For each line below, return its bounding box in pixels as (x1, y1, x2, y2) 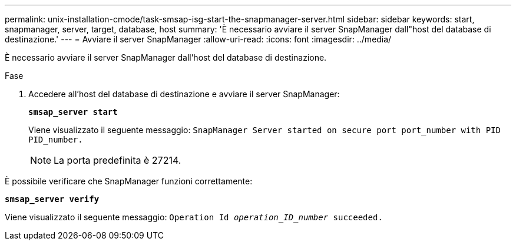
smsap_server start (28, 107, 118, 117)
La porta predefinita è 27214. (54, 154, 181, 166)
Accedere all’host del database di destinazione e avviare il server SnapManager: (28, 89, 340, 99)
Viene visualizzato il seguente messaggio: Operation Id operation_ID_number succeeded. (5, 212, 383, 222)
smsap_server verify (5, 194, 100, 204)
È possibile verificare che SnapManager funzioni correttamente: (5, 176, 253, 186)
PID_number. (28, 135, 83, 144)
